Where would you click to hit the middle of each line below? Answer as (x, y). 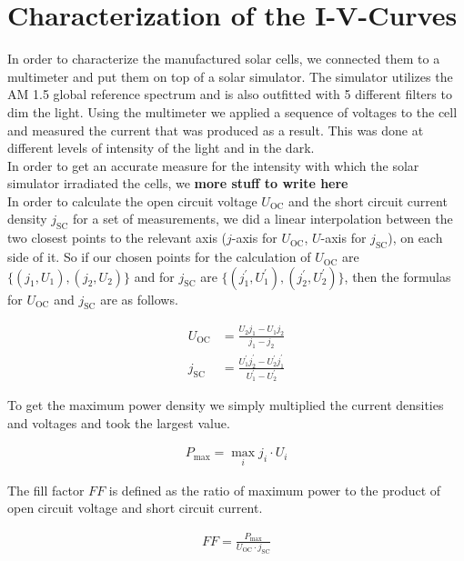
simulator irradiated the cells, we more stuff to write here (178, 183)
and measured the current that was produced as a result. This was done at (216, 130)
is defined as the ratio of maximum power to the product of (275, 490)
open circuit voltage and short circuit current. (135, 508)
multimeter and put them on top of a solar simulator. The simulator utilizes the (230, 76)
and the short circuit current (368, 200)
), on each (415, 238)
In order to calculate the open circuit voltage (132, 200)
